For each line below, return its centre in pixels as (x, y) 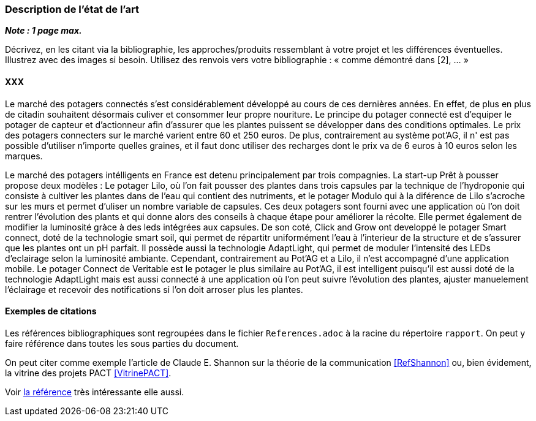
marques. (24, 156)
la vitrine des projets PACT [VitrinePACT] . (88, 373)
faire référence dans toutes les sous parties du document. (122, 343)
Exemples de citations (51, 311)
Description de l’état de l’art (72, 9)
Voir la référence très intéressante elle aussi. (95, 392)
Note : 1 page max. (43, 31)
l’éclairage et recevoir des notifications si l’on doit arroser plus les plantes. (154, 289)
